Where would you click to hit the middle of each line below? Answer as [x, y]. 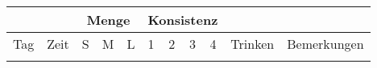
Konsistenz [183, 20]
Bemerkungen [325, 44]
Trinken [253, 44]
